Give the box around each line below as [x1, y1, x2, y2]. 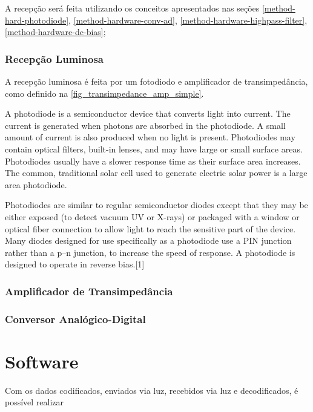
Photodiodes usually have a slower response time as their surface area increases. [5, 154, 301, 167]
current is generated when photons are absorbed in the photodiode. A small [5, 119, 286, 131]
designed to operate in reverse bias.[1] [5, 258, 145, 270]
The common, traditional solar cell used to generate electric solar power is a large [5, 166, 308, 179]
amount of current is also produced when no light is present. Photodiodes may [5, 131, 295, 143]
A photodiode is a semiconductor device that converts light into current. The [5, 107, 291, 120]
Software [5, 348, 79, 373]
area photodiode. [5, 178, 67, 191]
